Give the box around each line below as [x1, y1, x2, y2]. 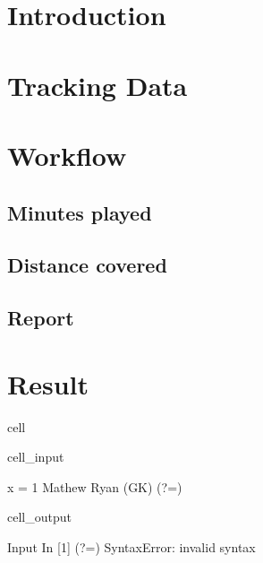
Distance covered [7, 251, 167, 279]
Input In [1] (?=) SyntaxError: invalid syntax [7, 537, 256, 556]
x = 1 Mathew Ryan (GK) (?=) [7, 477, 182, 496]
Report [7, 304, 74, 332]
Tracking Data [7, 66, 188, 103]
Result [7, 365, 89, 402]
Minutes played [7, 198, 152, 226]
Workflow [7, 136, 127, 173]
